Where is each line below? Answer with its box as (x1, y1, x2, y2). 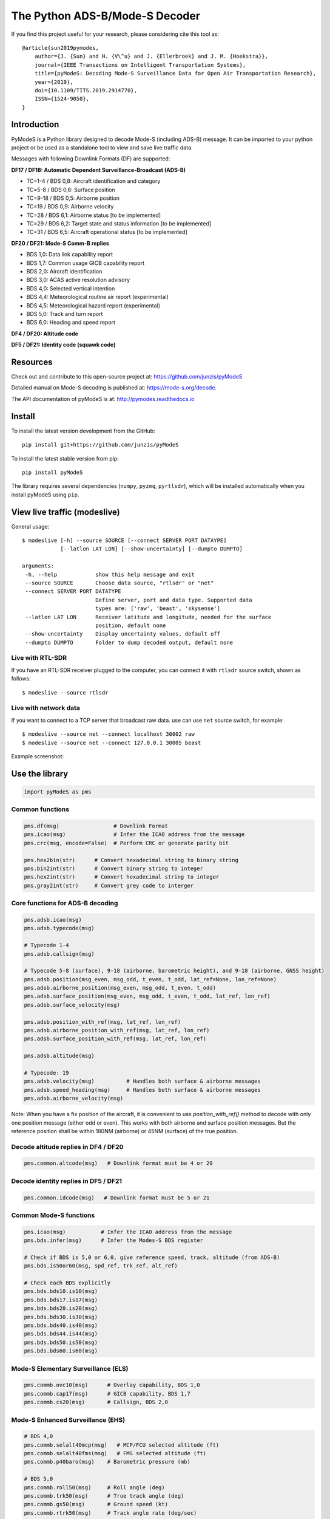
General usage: (11, 523, 50, 530)
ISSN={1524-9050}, (34, 95, 90, 103)
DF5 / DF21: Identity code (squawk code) (11, 341, 116, 349)
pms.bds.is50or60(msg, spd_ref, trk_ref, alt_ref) (24, 1263, 178, 1269)
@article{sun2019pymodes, (22, 44, 99, 51)
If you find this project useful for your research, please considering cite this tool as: (11, 30, 220, 38)
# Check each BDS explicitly (24, 1280, 111, 1286)
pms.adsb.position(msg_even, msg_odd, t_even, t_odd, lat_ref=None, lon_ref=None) (24, 976, 277, 982)
